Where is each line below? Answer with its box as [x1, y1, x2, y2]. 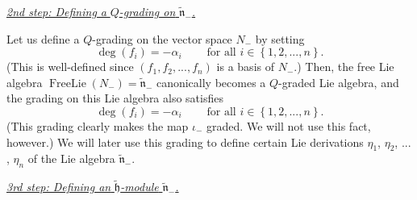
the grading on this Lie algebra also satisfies [6, 90, 223, 106]
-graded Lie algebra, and [278, 73, 399, 90]
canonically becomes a [156, 73, 266, 90]
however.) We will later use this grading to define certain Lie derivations [6, 133, 364, 150]
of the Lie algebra [27, 150, 115, 167]
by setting [255, 30, 305, 47]
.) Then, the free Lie [294, 58, 394, 75]
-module [120, 178, 159, 195]
